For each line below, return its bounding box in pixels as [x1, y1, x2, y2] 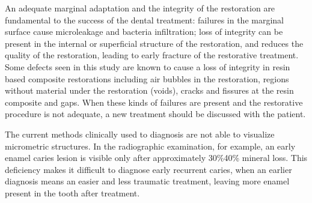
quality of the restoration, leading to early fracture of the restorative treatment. [5, 49, 299, 61]
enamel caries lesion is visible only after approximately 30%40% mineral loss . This [5, 151, 308, 164]
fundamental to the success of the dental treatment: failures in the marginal [5, 13, 284, 26]
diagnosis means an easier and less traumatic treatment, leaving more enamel [5, 175, 290, 187]
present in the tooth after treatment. [5, 186, 140, 199]
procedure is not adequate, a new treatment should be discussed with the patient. [5, 108, 306, 120]
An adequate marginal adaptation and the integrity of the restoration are [5, 2, 275, 14]
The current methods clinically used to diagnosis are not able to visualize [5, 127, 275, 140]
